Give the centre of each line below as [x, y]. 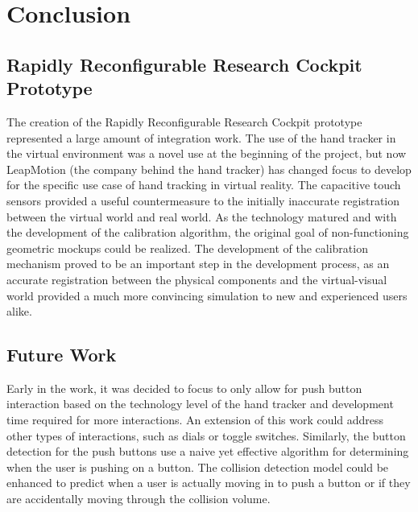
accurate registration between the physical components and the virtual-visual [197, 279]
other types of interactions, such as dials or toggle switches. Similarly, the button [206, 435]
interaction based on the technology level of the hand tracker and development [200, 404]
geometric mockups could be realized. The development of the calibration [187, 248]
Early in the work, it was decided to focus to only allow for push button [184, 388]
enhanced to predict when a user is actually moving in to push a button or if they [209, 483]
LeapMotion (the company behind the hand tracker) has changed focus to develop [209, 169]
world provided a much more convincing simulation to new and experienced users [207, 295]
